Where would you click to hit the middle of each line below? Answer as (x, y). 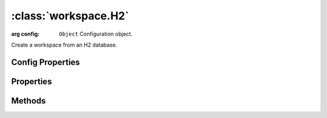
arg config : (25, 34)
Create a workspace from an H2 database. (64, 45)
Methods (28, 101)
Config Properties (45, 62)
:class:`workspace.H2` (70, 16)
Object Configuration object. (96, 34)
